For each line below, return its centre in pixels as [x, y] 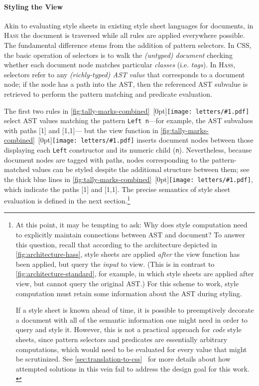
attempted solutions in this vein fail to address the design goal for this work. [132, 368]
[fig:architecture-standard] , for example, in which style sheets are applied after [135, 274]
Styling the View [34, 6]
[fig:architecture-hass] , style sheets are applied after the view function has [128, 254]
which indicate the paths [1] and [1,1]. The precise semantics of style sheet [117, 189]
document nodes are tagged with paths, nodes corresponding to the [107, 159]
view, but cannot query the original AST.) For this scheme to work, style [127, 284]
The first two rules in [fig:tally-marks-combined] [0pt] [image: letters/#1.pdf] [127, 110]
